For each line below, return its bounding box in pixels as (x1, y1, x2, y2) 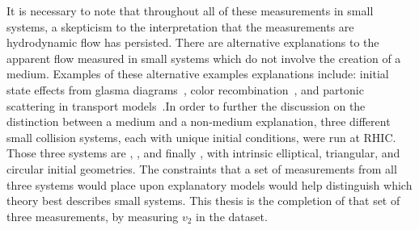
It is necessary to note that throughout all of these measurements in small (6, 2, 374, 19)
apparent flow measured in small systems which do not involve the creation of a (6, 49, 401, 66)
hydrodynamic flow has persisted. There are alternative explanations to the (6, 34, 379, 51)
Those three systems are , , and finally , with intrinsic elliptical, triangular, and (6, 144, 400, 161)
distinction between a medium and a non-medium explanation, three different (6, 113, 391, 130)
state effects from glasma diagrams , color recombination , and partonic (6, 81, 364, 98)
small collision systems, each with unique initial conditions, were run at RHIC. (6, 128, 396, 145)
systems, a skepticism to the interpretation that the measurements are (6, 18, 354, 35)
